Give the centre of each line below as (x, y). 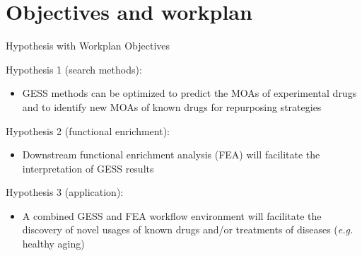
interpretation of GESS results (88, 168)
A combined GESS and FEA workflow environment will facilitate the (172, 215)
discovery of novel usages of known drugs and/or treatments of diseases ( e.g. (188, 229)
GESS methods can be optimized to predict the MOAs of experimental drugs (189, 93)
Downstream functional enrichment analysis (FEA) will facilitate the (171, 155)
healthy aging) (53, 244)
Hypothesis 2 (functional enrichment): (88, 130)
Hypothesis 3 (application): (65, 192)
